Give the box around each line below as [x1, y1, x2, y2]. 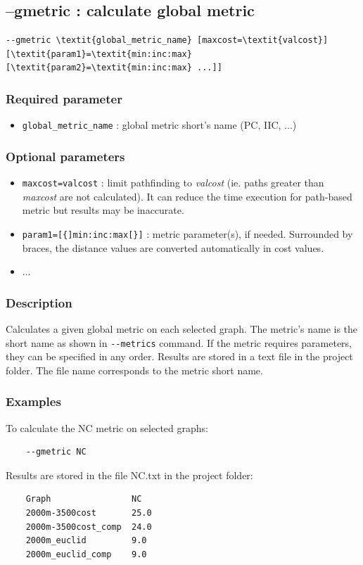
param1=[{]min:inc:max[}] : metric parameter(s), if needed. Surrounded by [22, 226, 353, 241]
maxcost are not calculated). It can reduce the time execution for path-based [22, 189, 352, 203]
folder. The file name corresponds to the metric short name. [6, 362, 263, 377]
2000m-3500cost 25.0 [25, 508, 152, 519]
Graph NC [25, 494, 142, 504]
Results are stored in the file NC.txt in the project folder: [6, 467, 253, 482]
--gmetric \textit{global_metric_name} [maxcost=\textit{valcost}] [6, 35, 329, 46]
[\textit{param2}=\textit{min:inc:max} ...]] [6, 63, 222, 73]
